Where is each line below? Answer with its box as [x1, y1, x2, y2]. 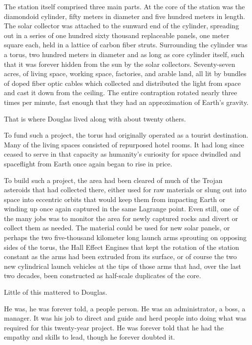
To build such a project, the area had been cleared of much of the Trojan [4, 175, 223, 185]
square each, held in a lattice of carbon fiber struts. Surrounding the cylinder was [4, 40, 248, 50]
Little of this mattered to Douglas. [4, 287, 107, 297]
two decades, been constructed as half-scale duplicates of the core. [4, 270, 201, 281]
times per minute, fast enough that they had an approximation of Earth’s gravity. [4, 97, 249, 107]
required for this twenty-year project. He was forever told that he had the [4, 322, 224, 332]
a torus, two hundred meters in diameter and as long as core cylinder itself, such [4, 49, 245, 59]
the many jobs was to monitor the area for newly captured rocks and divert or [4, 213, 238, 223]
